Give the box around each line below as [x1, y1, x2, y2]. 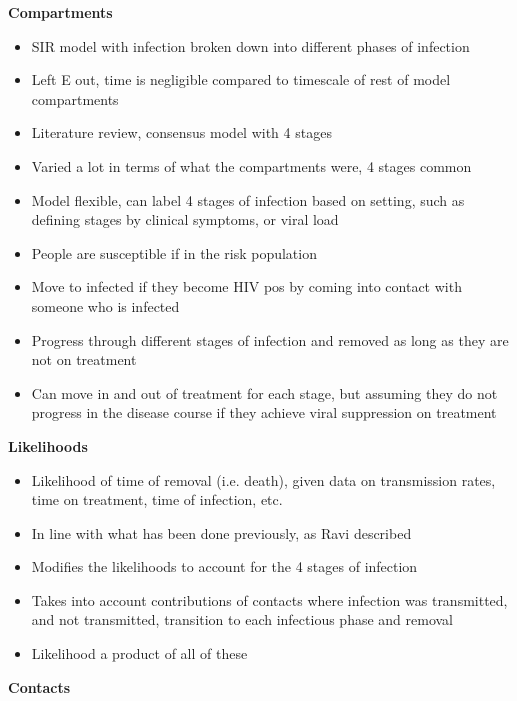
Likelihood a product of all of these [31, 643, 248, 664]
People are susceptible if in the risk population [31, 242, 317, 263]
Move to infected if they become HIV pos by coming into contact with [31, 276, 462, 297]
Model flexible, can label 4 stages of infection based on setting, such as [31, 189, 465, 210]
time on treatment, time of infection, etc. [31, 489, 283, 510]
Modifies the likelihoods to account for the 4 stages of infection [31, 556, 418, 577]
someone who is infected [31, 295, 180, 316]
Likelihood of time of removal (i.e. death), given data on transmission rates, [31, 469, 496, 490]
